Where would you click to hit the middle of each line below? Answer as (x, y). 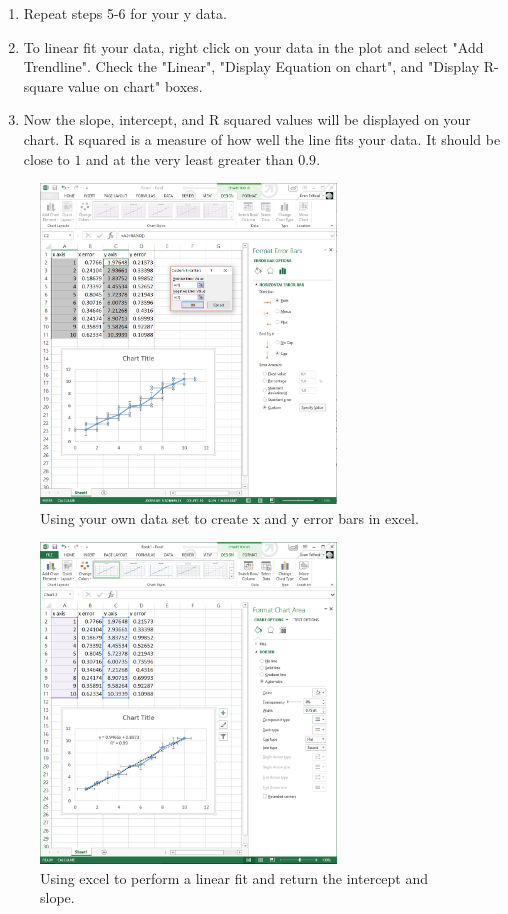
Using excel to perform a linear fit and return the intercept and (234, 877)
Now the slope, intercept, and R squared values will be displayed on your (247, 119)
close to (46, 158)
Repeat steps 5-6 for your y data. (125, 13)
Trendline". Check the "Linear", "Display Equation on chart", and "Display (251, 66)
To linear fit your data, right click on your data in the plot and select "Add (253, 46)
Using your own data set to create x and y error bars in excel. (229, 517)
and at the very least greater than (190, 158)
